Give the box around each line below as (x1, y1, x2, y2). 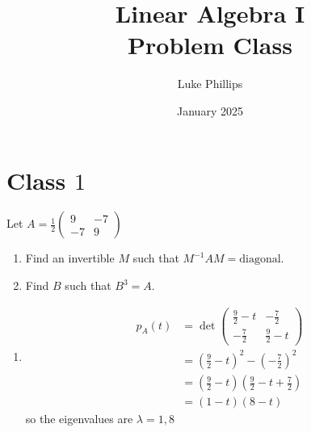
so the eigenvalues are (25, 410, 133, 427)
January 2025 (177, 102, 243, 119)
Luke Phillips (177, 75, 243, 92)
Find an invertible (25, 250, 115, 266)
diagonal (239, 254, 281, 266)
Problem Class (128, 28, 292, 61)
